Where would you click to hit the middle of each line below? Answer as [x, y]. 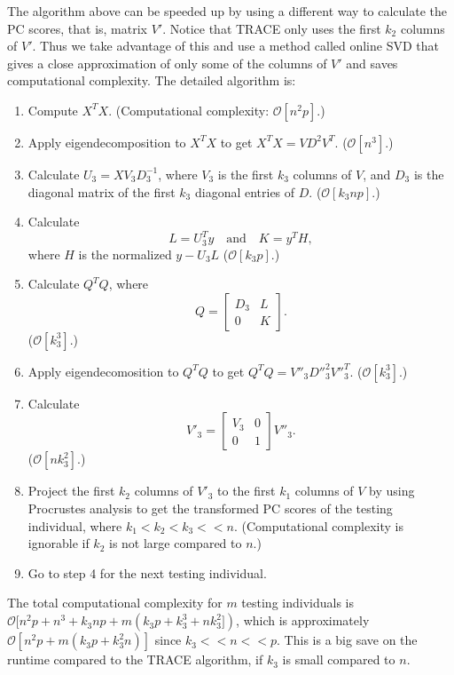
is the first [246, 174]
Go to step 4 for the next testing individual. [147, 572]
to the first [247, 491]
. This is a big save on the [347, 640]
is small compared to [339, 659]
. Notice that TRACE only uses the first [272, 28]
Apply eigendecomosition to [103, 371]
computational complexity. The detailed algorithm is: [152, 80]
